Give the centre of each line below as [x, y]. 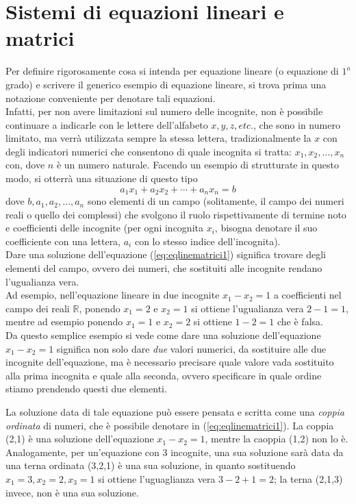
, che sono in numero [297, 124]
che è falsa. [300, 322]
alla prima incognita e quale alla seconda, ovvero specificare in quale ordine [164, 375]
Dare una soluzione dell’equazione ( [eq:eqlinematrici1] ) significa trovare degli [166, 254]
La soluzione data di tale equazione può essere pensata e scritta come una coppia [175, 412]
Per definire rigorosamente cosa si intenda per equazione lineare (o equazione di [172, 71]
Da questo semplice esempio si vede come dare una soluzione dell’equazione [163, 335]
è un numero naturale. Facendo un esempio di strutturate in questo [198, 165]
